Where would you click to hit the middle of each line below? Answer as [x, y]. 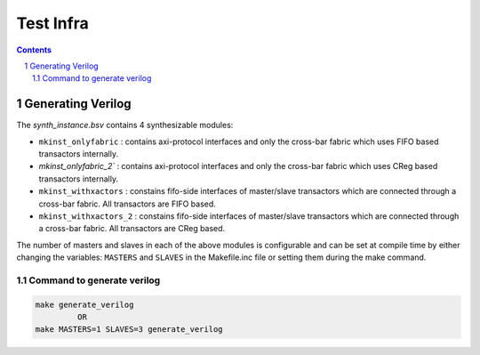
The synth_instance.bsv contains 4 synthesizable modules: [125, 125]
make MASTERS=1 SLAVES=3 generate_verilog [129, 330]
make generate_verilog [84, 304]
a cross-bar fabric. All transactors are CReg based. [132, 229]
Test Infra [52, 23]
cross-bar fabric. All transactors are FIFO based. [128, 204]
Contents [34, 50]
